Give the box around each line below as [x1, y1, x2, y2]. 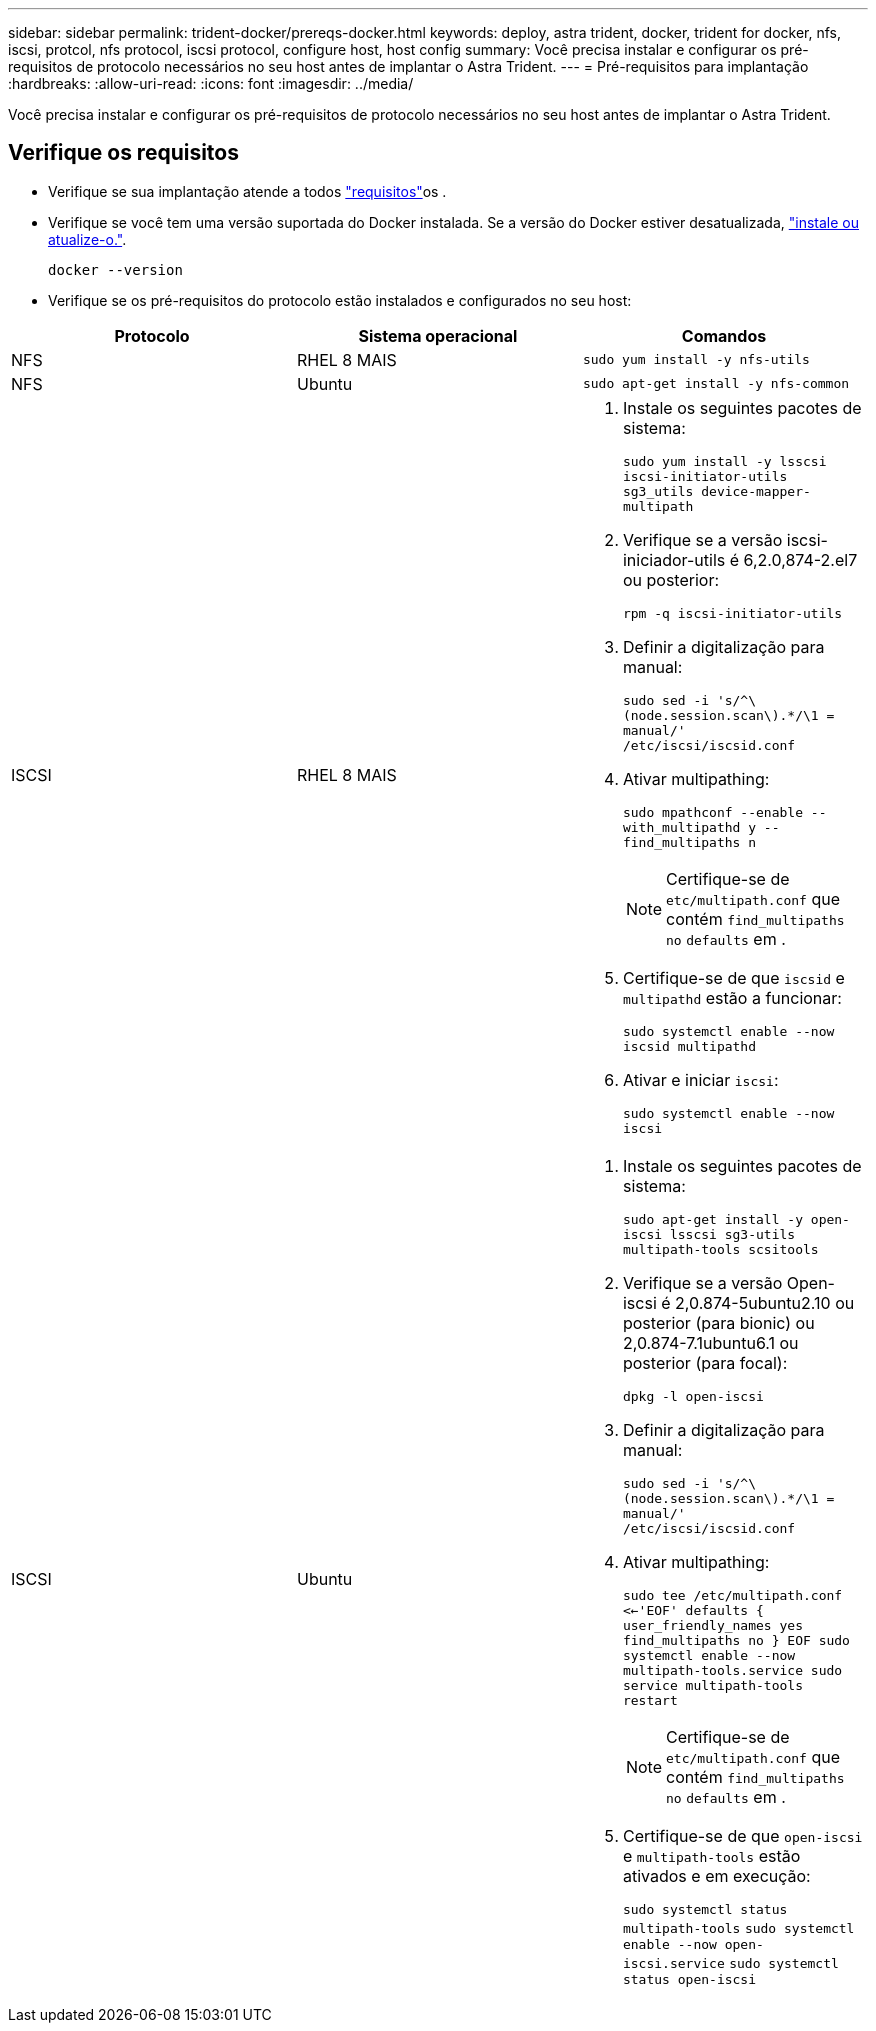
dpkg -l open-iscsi [622, 1388, 764, 1404]
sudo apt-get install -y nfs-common [582, 376, 850, 392]
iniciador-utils [622, 549, 726, 570]
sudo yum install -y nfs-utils [582, 352, 810, 368]
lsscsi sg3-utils [669, 1226, 796, 1242]
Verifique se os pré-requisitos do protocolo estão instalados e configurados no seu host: [48, 291, 632, 309]
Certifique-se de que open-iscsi [622, 1825, 863, 1846]
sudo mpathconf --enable [622, 804, 803, 820]
